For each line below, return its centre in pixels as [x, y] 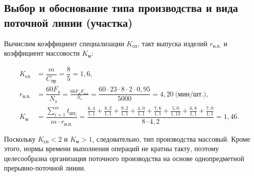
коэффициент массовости [42, 53]
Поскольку [20, 138]
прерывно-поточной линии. [45, 168]
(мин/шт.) [191, 94]
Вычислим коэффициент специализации [64, 43]
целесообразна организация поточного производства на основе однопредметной [124, 158]
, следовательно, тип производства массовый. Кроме [171, 138]
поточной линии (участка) [68, 22]
